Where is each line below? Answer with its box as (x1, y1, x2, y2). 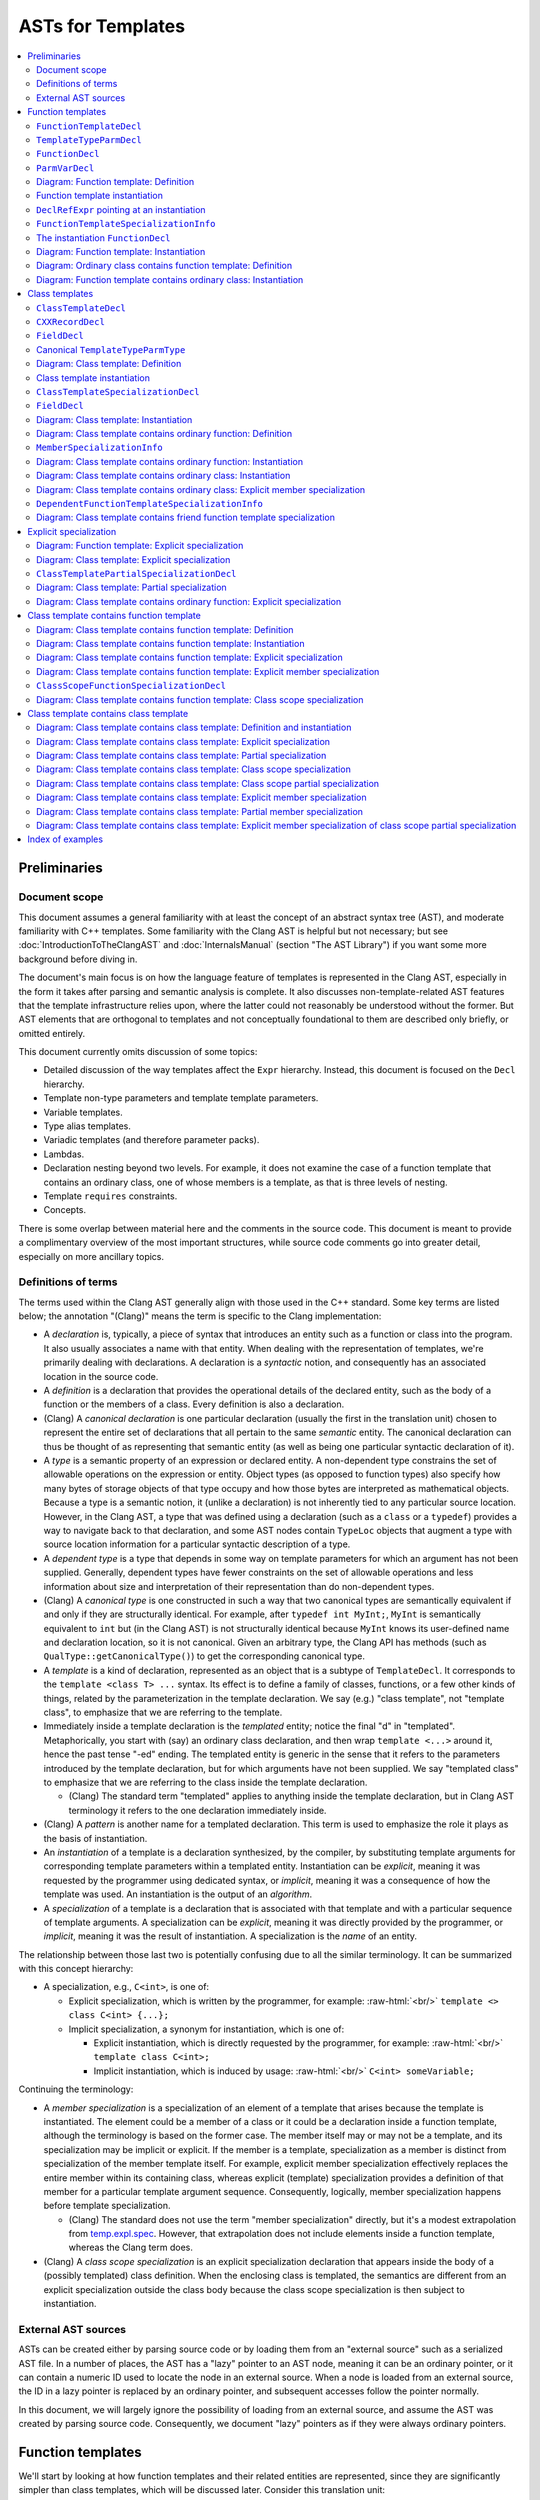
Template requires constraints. (43, 1190, 178, 1202)
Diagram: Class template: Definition (36, 358, 182, 370)
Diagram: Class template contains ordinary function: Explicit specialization (36, 595, 342, 607)
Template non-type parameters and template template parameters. (43, 1092, 319, 1104)
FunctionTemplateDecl (36, 120, 142, 132)
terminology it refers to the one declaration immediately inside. (68, 1804, 327, 1816)
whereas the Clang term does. (68, 2241, 194, 2254)
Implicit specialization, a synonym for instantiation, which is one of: (68, 2023, 345, 2035)
